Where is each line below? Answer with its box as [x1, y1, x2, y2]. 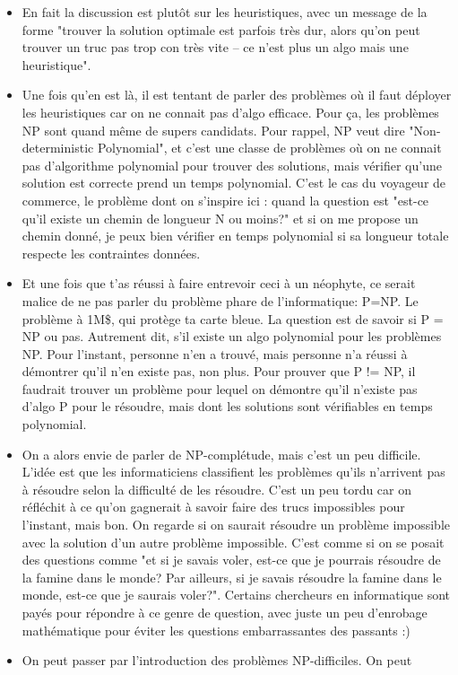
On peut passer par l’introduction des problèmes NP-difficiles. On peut [22, 651, 412, 670]
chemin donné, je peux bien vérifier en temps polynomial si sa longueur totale [22, 226, 449, 245]
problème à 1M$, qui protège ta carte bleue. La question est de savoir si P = [22, 309, 444, 328]
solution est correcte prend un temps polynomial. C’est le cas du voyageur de [22, 173, 446, 192]
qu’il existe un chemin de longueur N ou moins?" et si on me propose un [22, 208, 419, 227]
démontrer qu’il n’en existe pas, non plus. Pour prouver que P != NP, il [22, 362, 416, 381]
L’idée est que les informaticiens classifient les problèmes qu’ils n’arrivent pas [22, 462, 445, 481]
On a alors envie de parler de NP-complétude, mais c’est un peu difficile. [22, 444, 421, 463]
